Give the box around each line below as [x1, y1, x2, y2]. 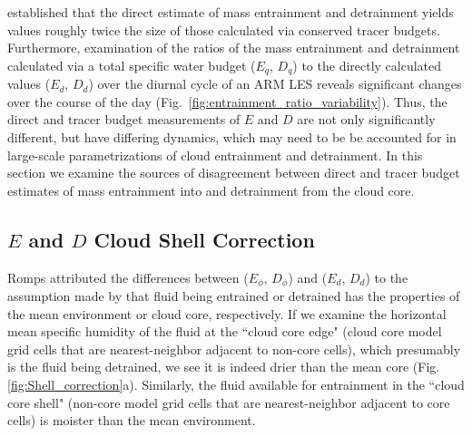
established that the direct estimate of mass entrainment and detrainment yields [7, 3, 454, 21]
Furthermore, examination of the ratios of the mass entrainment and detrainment [7, 38, 460, 57]
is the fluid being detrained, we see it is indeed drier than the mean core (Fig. [7, 357, 440, 376]
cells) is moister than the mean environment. [7, 411, 256, 430]
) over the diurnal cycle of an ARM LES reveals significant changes [88, 74, 462, 93]
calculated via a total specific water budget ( [7, 55, 256, 74]
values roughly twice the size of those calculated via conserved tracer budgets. [7, 20, 440, 39]
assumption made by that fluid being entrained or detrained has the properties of [7, 286, 460, 305]
